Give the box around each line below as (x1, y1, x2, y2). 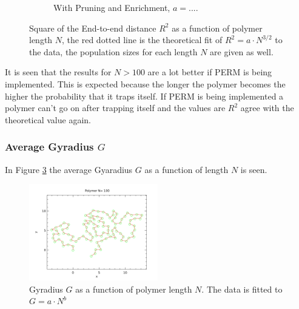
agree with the (240, 101, 294, 114)
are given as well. (210, 45, 274, 58)
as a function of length (144, 163, 229, 175)
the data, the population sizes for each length (29, 45, 198, 58)
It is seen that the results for (5, 66, 112, 78)
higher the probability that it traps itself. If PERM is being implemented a (5, 89, 284, 102)
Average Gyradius (5, 139, 94, 154)
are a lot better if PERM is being (147, 66, 272, 78)
